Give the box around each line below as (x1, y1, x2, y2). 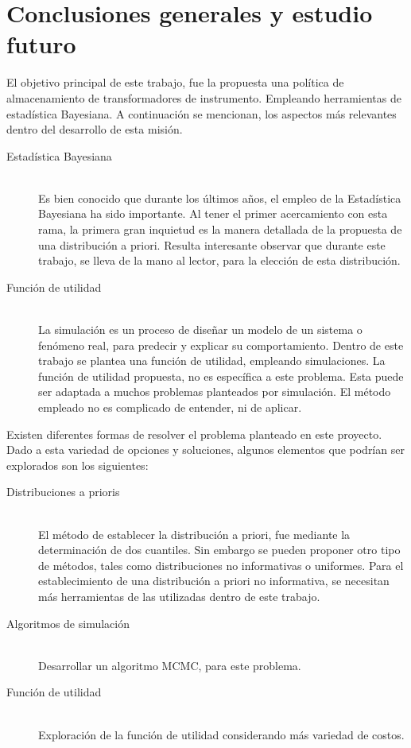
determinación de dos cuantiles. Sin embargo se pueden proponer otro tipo (38, 541, 401, 558)
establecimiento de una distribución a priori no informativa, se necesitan (38, 572, 390, 589)
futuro (6, 28, 76, 60)
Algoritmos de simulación (6, 614, 130, 631)
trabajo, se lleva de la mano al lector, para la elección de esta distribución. (38, 252, 401, 269)
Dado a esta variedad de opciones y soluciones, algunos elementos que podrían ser (6, 441, 405, 458)
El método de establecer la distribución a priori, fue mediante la (38, 525, 351, 542)
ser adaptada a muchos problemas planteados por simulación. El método (38, 383, 391, 400)
